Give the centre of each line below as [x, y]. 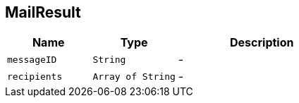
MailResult [43, 12]
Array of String [134, 76]
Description [262, 43]
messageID [32, 59]
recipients [35, 76]
